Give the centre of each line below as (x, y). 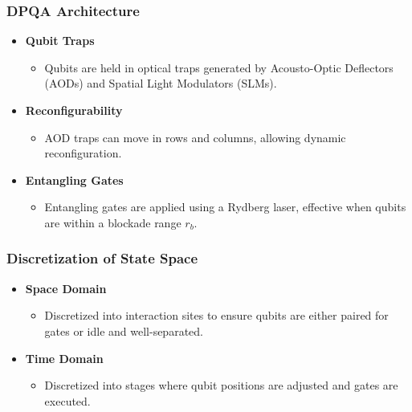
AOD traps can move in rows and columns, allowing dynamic (195, 137)
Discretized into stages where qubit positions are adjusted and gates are (221, 385)
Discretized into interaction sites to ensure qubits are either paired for (216, 315)
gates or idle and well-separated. (124, 330)
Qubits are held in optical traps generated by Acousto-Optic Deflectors (219, 67)
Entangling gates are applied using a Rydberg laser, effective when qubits (225, 207)
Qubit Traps (60, 41)
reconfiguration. (83, 153)
